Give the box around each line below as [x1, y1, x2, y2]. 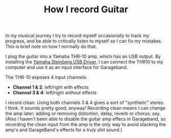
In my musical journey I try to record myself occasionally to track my [5, 32, 149, 39]
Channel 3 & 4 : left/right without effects [12, 90, 97, 96]
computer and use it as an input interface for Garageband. [5, 64, 128, 70]
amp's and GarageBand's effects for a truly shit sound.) [5, 127, 122, 133]
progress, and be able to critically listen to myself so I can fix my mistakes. [5, 38, 162, 44]
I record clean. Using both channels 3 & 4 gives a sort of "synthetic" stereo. [5, 100, 165, 106]
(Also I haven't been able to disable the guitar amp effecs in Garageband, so [5, 116, 166, 122]
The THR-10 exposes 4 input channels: [5, 74, 88, 81]
